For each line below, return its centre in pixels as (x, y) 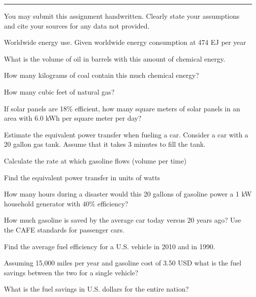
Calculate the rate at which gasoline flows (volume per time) (95, 160)
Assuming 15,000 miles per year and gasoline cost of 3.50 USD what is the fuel (123, 263)
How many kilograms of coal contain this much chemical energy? (102, 75)
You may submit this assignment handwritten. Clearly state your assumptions (122, 16)
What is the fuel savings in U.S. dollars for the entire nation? (96, 289)
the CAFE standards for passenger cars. (64, 229)
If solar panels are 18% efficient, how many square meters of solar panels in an (122, 108)
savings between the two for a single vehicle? (71, 272)
